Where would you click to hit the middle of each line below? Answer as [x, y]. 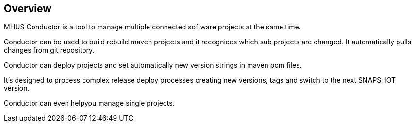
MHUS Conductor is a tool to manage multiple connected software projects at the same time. [152, 27]
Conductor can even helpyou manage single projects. [89, 103]
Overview [28, 8]
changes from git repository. [49, 50]
